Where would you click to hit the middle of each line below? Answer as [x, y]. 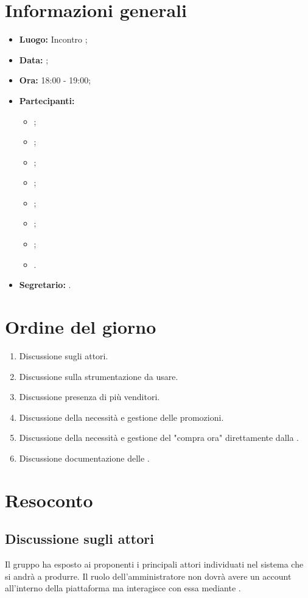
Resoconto [49, 500]
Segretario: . [45, 285]
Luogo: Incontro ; [53, 39]
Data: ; [34, 59]
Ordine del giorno [81, 327]
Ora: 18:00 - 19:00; [55, 80]
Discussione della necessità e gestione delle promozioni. [121, 417]
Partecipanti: [47, 100]
